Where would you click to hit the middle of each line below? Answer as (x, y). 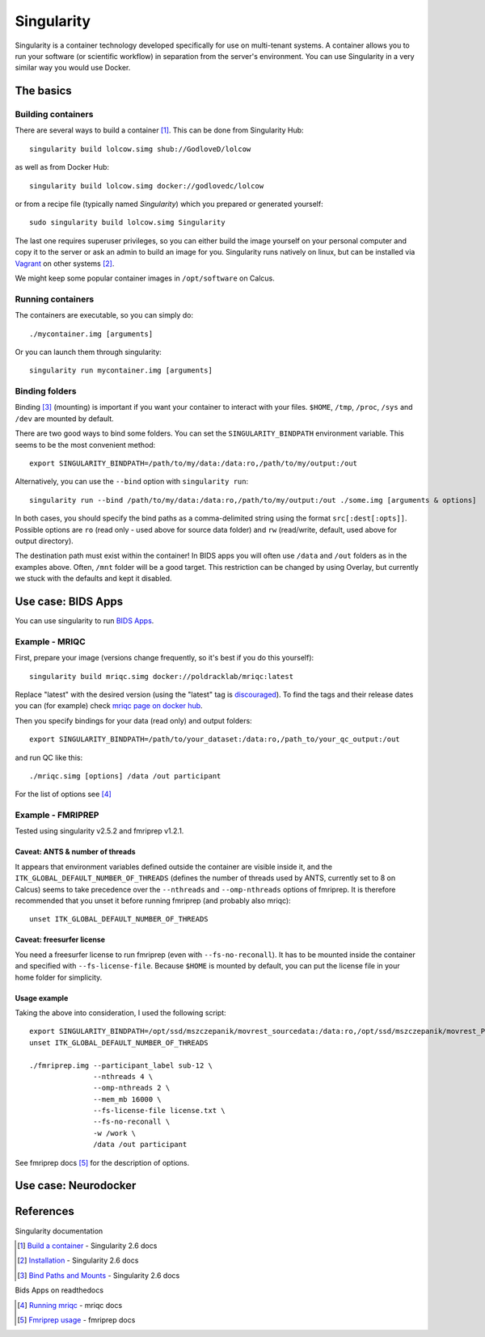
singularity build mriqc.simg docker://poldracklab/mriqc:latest (162, 676)
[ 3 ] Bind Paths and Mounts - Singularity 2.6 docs (99, 1275)
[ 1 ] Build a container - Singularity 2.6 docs (87, 1246)
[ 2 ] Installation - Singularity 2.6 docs (78, 1260)
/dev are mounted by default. (65, 418)
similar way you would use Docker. (73, 68)
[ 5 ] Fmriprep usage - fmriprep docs (76, 1320)
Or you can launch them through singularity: (88, 352)
